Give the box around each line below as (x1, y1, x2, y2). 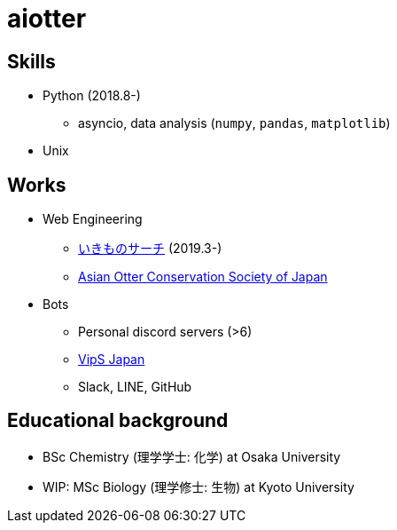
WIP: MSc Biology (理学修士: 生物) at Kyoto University (43, 479, 354, 494)
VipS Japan (78, 352, 145, 368)
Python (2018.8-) (43, 88, 141, 104)
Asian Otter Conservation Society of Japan (78, 269, 328, 285)
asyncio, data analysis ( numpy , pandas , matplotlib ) (78, 115, 391, 131)
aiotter (7, 4, 87, 34)
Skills (7, 50, 56, 73)
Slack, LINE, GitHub (78, 379, 192, 395)
